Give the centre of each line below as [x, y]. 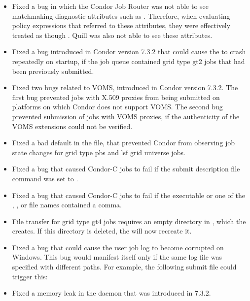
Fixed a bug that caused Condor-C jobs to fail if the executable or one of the [128, 195]
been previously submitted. [53, 71]
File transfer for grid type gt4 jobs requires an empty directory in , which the [129, 221]
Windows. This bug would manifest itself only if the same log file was [117, 257]
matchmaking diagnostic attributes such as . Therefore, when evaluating [121, 16]
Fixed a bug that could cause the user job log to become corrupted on [118, 247]
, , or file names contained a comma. [67, 205]
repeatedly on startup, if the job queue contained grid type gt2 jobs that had [128, 61]
